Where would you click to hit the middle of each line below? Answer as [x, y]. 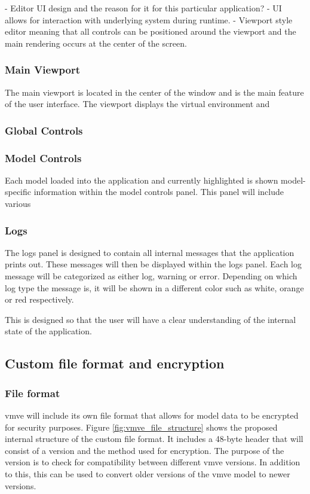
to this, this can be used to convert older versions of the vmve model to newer [148, 473]
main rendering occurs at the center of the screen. [96, 43]
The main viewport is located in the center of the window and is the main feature [154, 92]
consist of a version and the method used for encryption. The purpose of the [145, 450]
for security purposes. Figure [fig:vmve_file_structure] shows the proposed [141, 427]
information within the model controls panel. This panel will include [159, 192]
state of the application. [48, 331]
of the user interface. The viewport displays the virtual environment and [137, 104]
